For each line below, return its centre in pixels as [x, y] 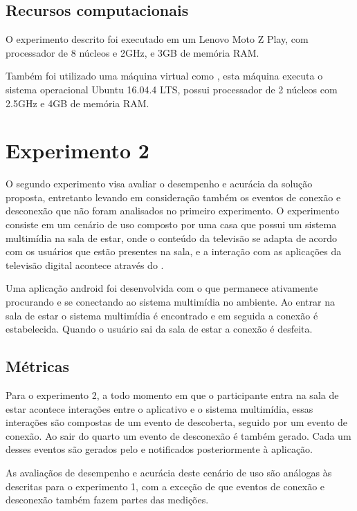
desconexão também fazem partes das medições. [107, 500]
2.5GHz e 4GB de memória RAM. [77, 103]
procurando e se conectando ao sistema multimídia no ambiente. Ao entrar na [170, 302]
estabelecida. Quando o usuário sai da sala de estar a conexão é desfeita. [159, 329]
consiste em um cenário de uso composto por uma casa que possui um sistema [171, 224]
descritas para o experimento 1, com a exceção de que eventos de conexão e [165, 486]
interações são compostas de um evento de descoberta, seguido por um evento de [177, 422]
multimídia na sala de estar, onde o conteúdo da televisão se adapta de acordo [172, 238]
